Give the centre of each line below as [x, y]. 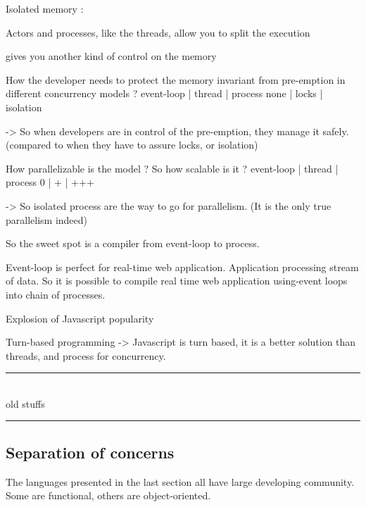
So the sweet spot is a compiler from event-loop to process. [133, 243]
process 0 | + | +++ [50, 182]
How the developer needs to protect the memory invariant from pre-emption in [176, 79]
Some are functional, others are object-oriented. [108, 495]
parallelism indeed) [47, 219]
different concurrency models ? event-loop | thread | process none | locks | [164, 93]
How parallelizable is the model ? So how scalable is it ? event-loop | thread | [172, 168]
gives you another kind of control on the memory [111, 56]
